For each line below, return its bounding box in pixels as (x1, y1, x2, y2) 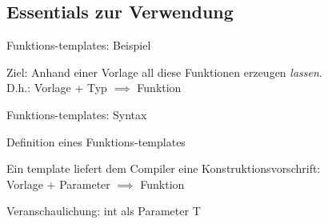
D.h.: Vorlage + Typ (6, 79, 107, 96)
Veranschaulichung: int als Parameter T (6, 202, 201, 219)
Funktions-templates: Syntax (6, 106, 147, 122)
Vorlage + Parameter (6, 175, 110, 192)
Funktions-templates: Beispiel (6, 37, 151, 54)
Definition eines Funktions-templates (6, 133, 186, 150)
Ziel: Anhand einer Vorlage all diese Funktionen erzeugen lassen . (6, 63, 322, 80)
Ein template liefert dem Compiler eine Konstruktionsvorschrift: (6, 160, 321, 177)
